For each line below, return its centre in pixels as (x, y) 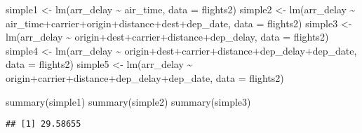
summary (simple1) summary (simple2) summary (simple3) (128, 101)
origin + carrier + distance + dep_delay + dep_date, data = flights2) (145, 77)
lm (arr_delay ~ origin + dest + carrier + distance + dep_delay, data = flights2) (167, 37)
